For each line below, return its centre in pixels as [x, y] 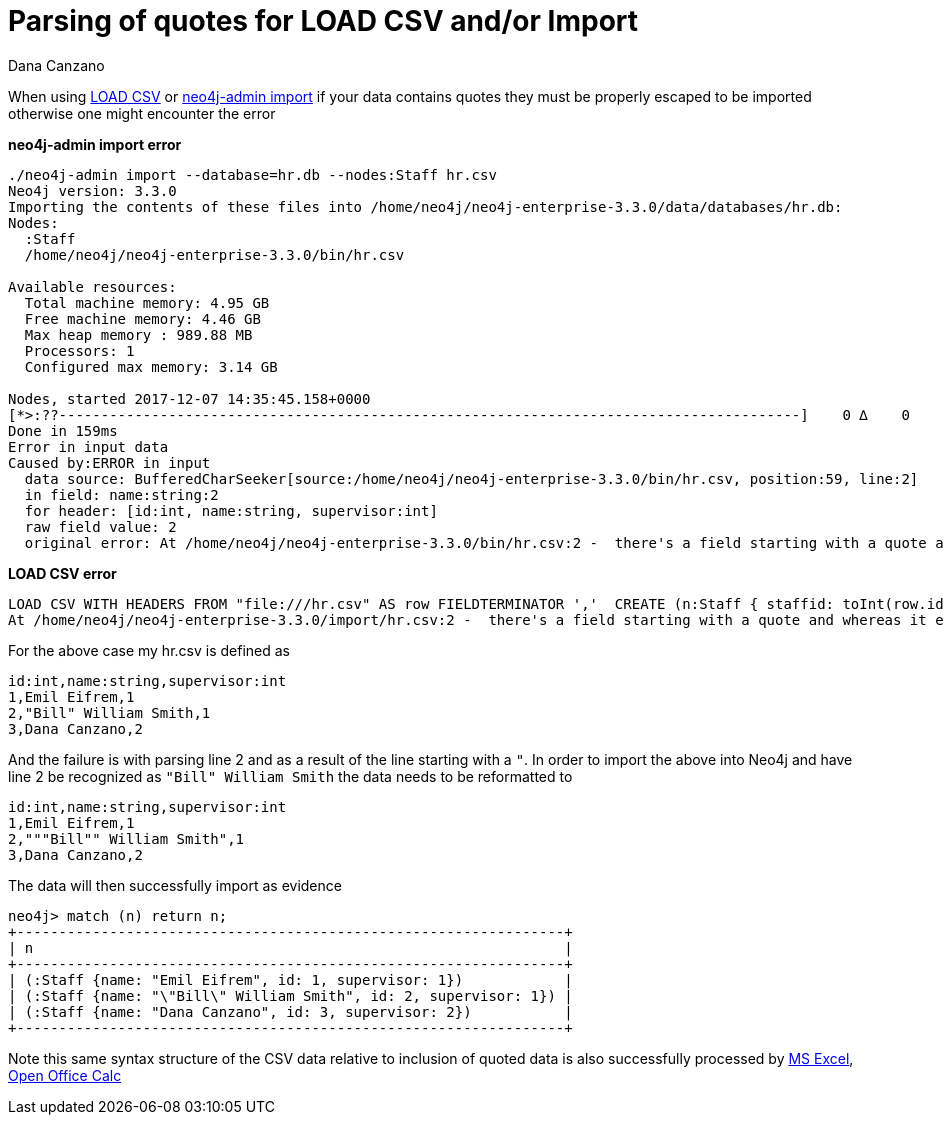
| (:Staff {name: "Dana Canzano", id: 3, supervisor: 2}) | [290, 1011]
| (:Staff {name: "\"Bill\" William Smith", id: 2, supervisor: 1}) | [290, 995]
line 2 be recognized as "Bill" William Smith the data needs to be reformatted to [290, 776]
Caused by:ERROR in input [109, 462]
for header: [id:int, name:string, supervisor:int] [231, 510]
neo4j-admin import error [95, 144]
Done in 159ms [63, 430]
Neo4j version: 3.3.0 [92, 190]
